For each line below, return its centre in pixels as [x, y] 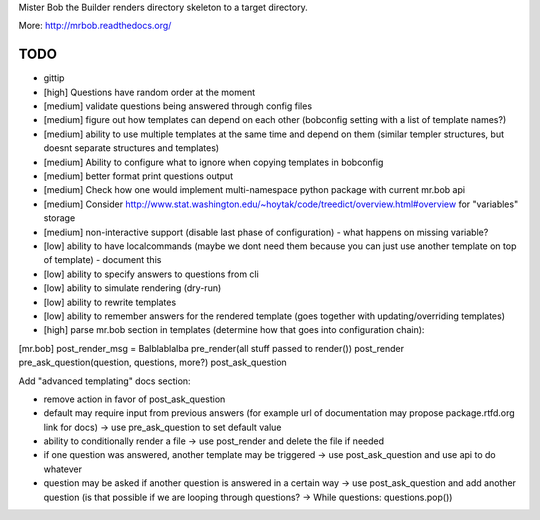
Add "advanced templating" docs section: [104, 381]
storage [59, 218]
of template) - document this [102, 260]
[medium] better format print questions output [138, 176]
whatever [62, 469]
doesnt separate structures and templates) [131, 148]
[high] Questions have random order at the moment [149, 92]
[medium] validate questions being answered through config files [178, 106]
